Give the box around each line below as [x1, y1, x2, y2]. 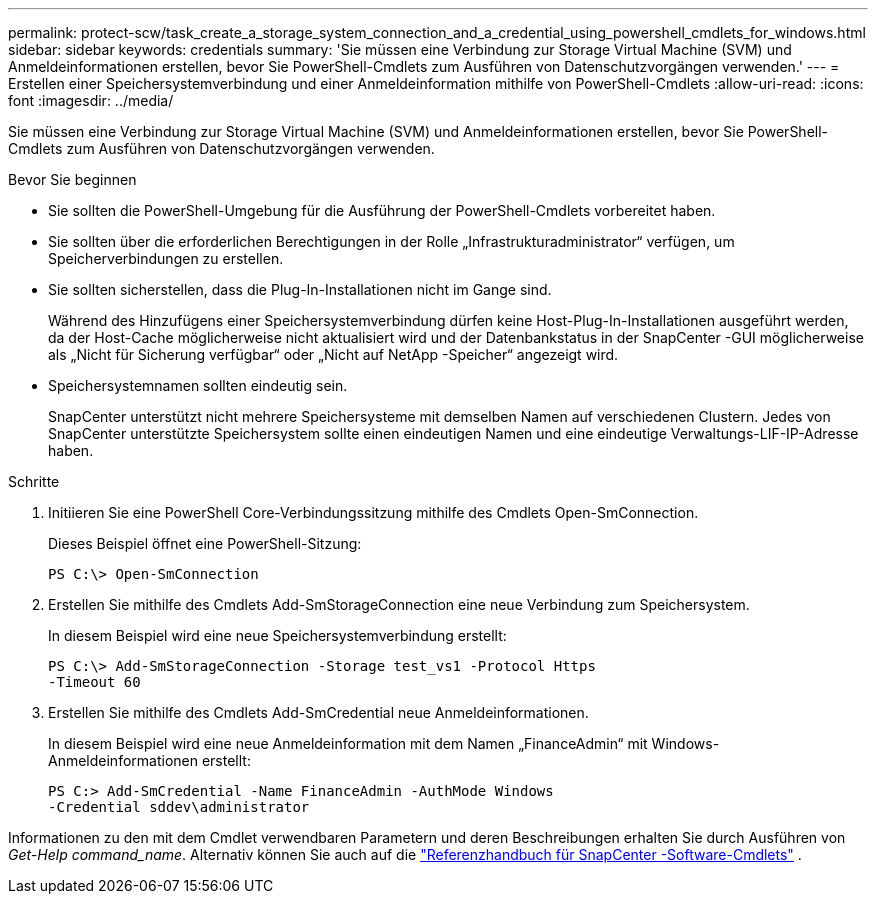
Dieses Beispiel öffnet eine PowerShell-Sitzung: [48, 535, 362, 552]
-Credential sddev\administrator [48, 799, 310, 815]
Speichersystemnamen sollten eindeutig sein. [48, 377, 348, 394]
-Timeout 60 [48, 674, 141, 690]
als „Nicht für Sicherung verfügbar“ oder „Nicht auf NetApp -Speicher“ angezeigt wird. [48, 346, 619, 363]
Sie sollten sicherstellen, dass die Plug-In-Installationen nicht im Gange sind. [48, 281, 552, 298]
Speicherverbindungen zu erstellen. [48, 250, 284, 267]
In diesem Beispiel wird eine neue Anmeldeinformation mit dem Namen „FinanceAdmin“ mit [48, 735, 648, 752]
